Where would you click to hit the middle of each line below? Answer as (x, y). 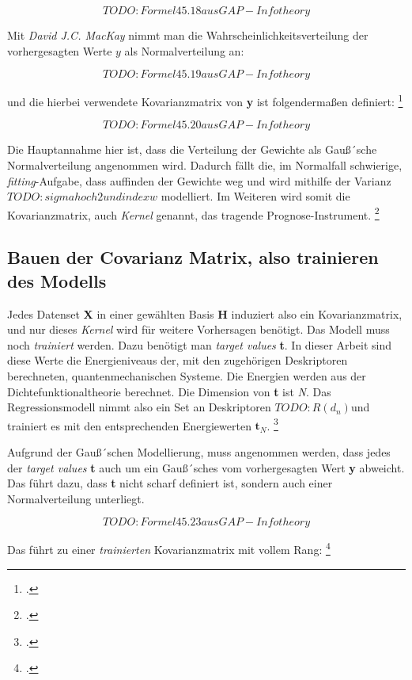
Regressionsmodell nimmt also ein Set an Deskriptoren (139, 407)
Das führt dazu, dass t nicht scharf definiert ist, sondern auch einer (170, 483)
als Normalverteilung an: (184, 50)
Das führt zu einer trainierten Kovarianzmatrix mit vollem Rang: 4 (169, 548)
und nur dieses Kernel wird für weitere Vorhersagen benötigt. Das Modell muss (198, 329)
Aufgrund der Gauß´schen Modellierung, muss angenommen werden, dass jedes (199, 452)
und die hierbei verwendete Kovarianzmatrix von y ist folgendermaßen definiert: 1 (205, 100)
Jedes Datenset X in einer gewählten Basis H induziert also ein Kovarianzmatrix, (205, 313)
